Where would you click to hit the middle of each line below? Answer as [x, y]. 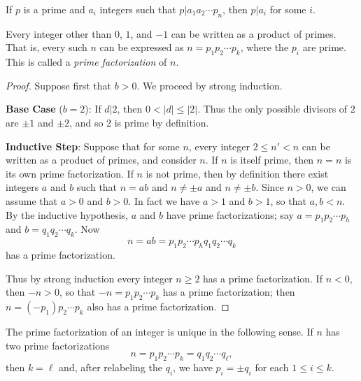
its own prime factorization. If [70, 173]
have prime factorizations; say [230, 214]
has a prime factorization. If [263, 278]
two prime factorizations [58, 345]
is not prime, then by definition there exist [237, 173]
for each [272, 367]
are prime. [324, 47]
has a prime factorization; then [229, 292]
